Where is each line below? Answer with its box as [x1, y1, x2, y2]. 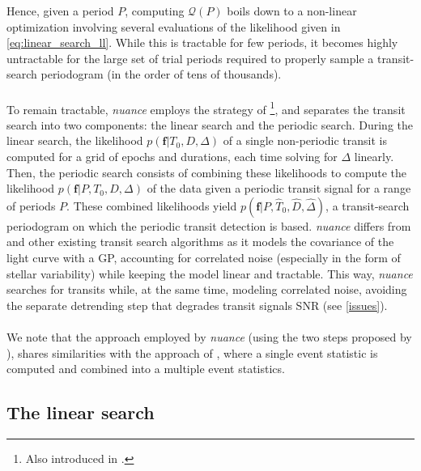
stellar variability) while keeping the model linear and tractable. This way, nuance [6, 265, 413, 282]
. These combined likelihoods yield [66, 197, 237, 214]
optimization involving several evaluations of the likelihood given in [6, 18, 341, 35]
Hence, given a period [6, 2, 114, 19]
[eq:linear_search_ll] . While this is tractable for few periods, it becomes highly [6, 34, 398, 51]
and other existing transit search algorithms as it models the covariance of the [6, 233, 394, 250]
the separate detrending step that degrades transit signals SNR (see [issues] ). [6, 296, 388, 313]
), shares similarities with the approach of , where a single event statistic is [6, 344, 378, 361]
